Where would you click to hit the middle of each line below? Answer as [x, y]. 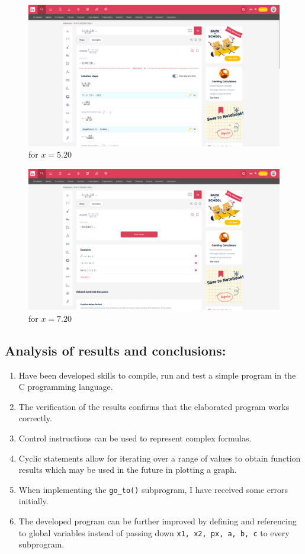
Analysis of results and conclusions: [115, 350]
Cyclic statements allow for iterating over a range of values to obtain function [160, 458]
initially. [33, 501]
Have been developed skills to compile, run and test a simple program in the [157, 375]
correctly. [35, 418]
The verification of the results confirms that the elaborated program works [154, 406]
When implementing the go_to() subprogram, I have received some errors [153, 489]
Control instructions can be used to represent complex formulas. [135, 438]
